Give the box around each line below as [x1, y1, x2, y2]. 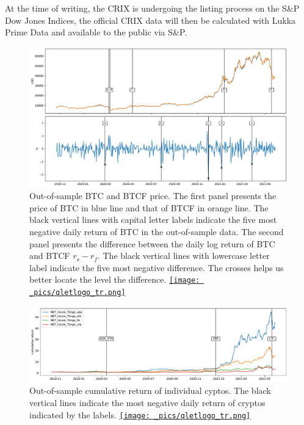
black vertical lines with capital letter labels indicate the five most [29, 213, 277, 226]
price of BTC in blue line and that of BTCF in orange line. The [29, 201, 269, 214]
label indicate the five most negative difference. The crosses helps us [29, 261, 284, 274]
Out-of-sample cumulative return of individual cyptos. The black [29, 384, 271, 397]
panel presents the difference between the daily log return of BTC [29, 237, 275, 250]
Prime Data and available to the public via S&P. [5, 26, 187, 38]
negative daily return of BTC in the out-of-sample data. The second [29, 225, 284, 238]
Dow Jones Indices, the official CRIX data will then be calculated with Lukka [5, 13, 296, 26]
